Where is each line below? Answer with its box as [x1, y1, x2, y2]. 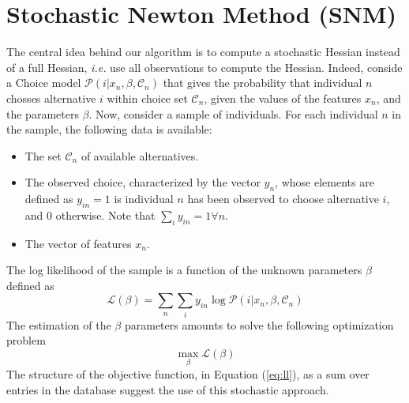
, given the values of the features [204, 89, 362, 106]
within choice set [107, 89, 188, 106]
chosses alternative [6, 89, 96, 106]
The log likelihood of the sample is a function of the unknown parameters [6, 262, 362, 278]
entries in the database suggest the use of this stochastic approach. [6, 381, 329, 397]
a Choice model [6, 74, 81, 91]
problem [6, 332, 46, 348]
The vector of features [24, 235, 132, 251]
